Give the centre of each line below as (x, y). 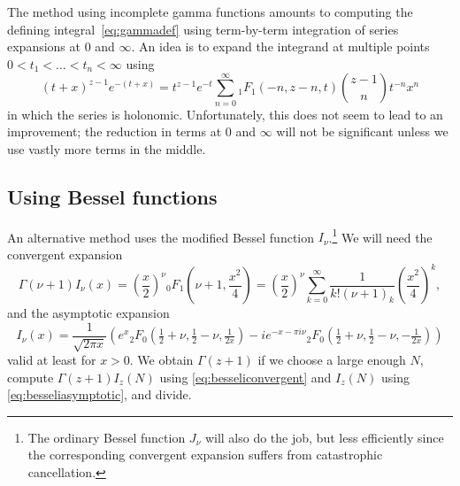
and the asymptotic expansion (88, 313)
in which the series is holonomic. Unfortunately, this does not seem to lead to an (225, 114)
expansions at (44, 46)
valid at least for (52, 360)
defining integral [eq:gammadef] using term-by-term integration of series (203, 29)
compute (31, 377)
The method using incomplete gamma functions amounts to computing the (210, 12)
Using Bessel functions (112, 196)
